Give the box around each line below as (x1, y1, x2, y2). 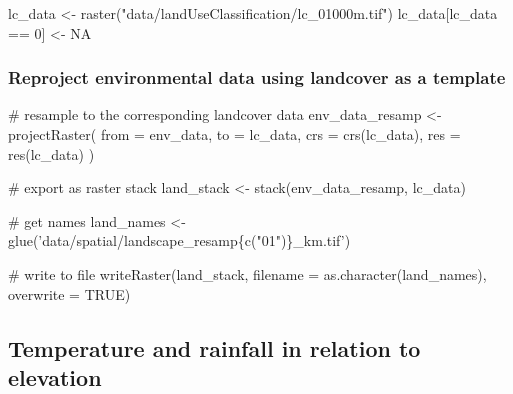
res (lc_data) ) (8, 143, 95, 164)
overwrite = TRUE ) (8, 283, 131, 304)
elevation (8, 361, 102, 392)
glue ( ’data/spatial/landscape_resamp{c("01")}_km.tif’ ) (8, 230, 351, 251)
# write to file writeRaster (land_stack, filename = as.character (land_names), (8, 263, 487, 284)
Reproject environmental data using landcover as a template (8, 65, 506, 90)
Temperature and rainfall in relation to (8, 332, 421, 363)
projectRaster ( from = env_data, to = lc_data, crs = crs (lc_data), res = (8, 124, 461, 144)
